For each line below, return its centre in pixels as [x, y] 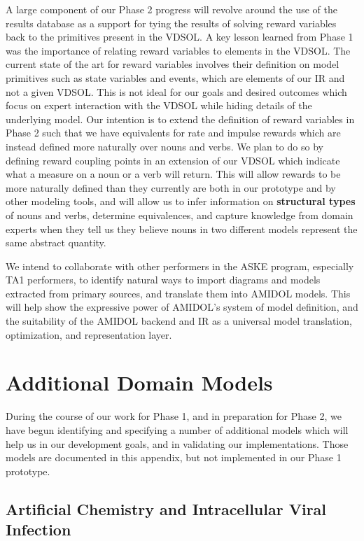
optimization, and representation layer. [89, 334]
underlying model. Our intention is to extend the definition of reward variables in [180, 119]
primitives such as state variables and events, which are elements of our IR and [175, 77]
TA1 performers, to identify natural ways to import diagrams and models [163, 280]
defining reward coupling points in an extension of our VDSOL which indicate [173, 160]
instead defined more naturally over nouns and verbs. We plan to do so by [164, 146]
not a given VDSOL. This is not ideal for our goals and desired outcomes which [176, 91]
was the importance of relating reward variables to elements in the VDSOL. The [178, 50]
